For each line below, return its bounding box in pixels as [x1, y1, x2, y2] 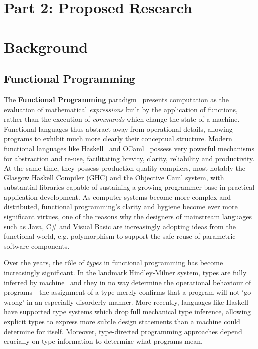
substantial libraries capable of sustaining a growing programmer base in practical [4, 182, 255, 192]
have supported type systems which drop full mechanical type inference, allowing [4, 306, 251, 317]
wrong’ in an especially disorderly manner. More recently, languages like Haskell [4, 296, 248, 307]
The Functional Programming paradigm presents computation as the [4, 94, 229, 104]
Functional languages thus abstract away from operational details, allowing [4, 123, 233, 134]
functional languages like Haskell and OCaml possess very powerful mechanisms [4, 143, 254, 153]
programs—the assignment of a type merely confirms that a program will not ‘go [4, 287, 251, 297]
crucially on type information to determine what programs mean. [4, 336, 203, 346]
